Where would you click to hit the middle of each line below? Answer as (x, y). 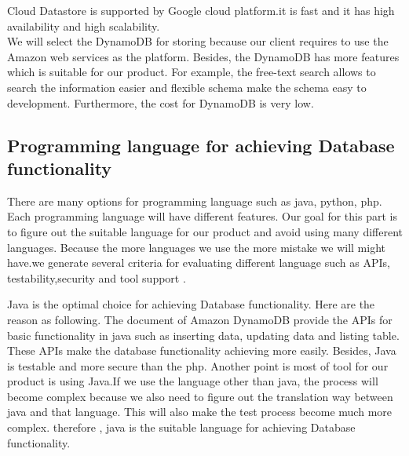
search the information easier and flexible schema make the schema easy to (187, 87)
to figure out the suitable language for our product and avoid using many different (205, 231)
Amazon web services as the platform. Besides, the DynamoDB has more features (203, 56)
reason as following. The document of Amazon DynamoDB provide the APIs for (200, 319)
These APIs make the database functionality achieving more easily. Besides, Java (202, 350)
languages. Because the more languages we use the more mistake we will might (196, 247)
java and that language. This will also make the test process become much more (199, 412)
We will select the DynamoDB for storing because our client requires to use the (198, 41)
